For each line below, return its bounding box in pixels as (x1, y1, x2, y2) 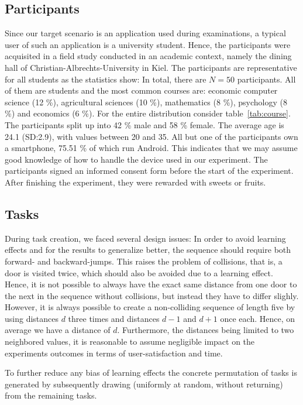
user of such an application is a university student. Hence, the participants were (5, 38, 291, 50)
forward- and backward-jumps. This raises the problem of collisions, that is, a (5, 255, 283, 267)
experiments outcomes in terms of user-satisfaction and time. (5, 346, 223, 359)
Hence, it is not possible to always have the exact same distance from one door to (5, 278, 297, 290)
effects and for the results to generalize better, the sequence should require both (5, 243, 291, 256)
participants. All (237, 73, 296, 85)
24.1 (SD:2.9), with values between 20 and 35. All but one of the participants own (5, 130, 298, 142)
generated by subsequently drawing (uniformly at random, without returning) (5, 377, 283, 390)
